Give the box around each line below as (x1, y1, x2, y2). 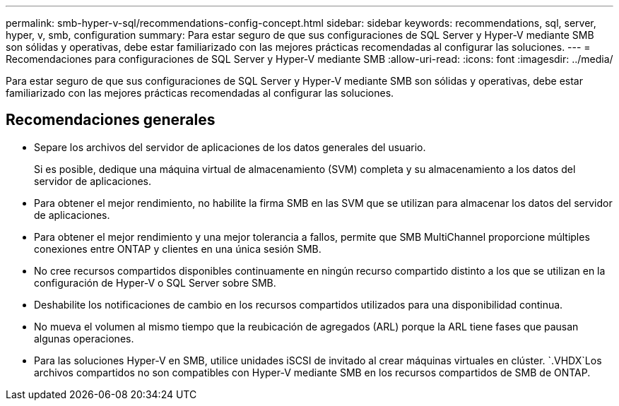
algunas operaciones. (34, 332, 134, 345)
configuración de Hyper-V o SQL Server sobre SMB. (34, 276, 276, 289)
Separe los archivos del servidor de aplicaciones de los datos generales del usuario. (34, 141, 426, 153)
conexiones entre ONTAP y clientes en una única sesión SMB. (34, 242, 322, 255)
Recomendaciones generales (6, 111, 216, 129)
